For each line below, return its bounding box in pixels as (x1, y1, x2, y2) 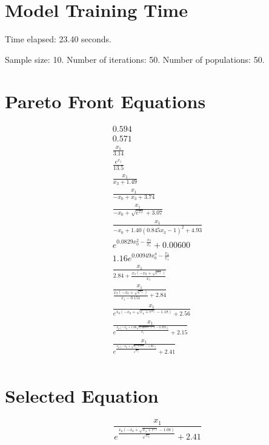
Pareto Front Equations (5, 88, 206, 113)
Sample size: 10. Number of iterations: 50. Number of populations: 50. (5, 53, 265, 65)
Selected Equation (5, 383, 159, 408)
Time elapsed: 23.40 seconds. (5, 33, 111, 45)
